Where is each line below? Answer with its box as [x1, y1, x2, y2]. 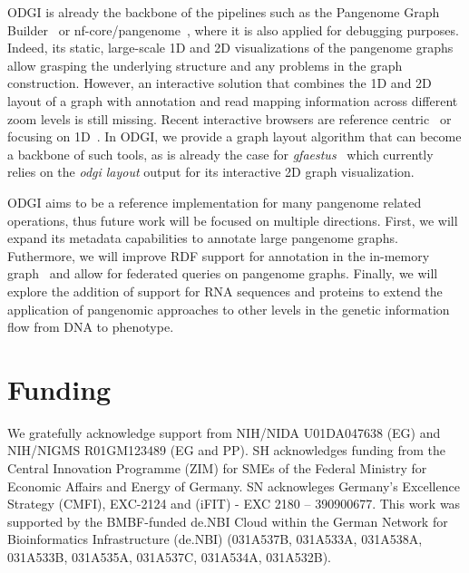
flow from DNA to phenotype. [7, 317, 174, 336]
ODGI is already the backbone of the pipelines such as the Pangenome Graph [7, 3, 440, 21]
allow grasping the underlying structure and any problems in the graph [7, 55, 403, 74]
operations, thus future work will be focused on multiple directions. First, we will [7, 210, 458, 229]
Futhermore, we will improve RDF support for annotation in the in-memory [7, 246, 430, 265]
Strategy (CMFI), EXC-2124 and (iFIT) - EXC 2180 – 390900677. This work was [7, 494, 461, 513]
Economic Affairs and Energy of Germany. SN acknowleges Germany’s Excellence [7, 476, 460, 495]
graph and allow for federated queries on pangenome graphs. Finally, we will [7, 264, 438, 283]
